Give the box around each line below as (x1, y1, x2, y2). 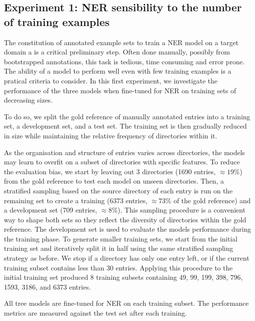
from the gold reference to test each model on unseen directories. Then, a (4, 176, 224, 186)
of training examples (4, 14, 110, 29)
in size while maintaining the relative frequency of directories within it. (4, 130, 217, 140)
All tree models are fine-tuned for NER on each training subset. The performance (4, 298, 249, 308)
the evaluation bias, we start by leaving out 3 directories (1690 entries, (4, 166, 216, 176)
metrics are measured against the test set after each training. (4, 308, 187, 318)
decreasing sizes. (4, 95, 53, 105)
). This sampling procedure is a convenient (117, 205, 246, 215)
